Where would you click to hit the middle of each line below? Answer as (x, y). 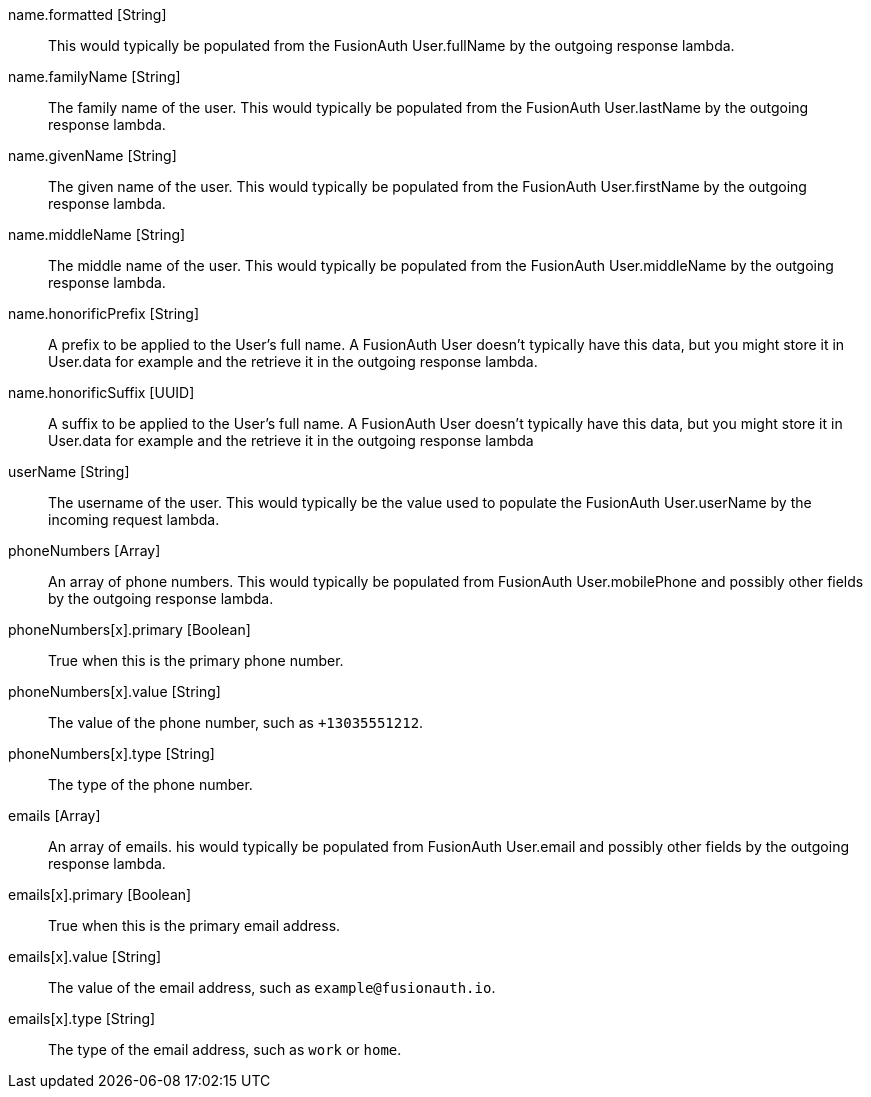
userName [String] (69, 471)
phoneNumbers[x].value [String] (114, 691)
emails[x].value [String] (85, 956)
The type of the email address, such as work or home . (225, 1049)
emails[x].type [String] (82, 1018)
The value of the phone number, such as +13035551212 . (236, 722)
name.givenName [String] (92, 155)
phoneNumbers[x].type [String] (111, 753)
